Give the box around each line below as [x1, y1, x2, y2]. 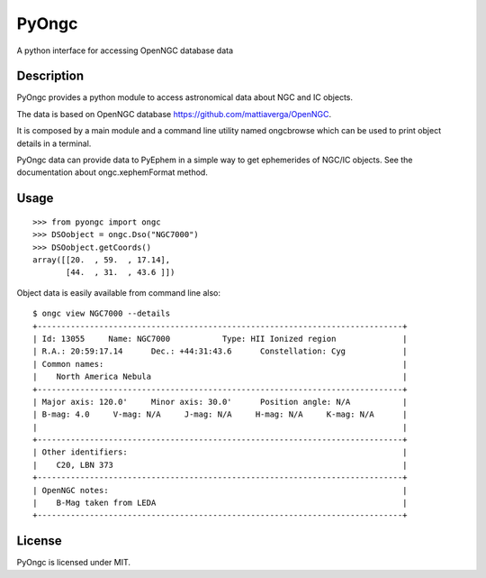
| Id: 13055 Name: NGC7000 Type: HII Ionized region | [32, 334, 408, 344]
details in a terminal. [16, 138, 92, 149]
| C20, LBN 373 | [32, 460, 408, 470]
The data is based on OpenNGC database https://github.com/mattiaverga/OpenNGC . [16, 108, 332, 119]
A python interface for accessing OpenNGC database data [16, 45, 234, 56]
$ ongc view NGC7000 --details [32, 308, 171, 319]
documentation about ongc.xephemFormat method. [16, 167, 209, 178]
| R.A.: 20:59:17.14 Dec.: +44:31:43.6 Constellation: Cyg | [32, 346, 408, 356]
